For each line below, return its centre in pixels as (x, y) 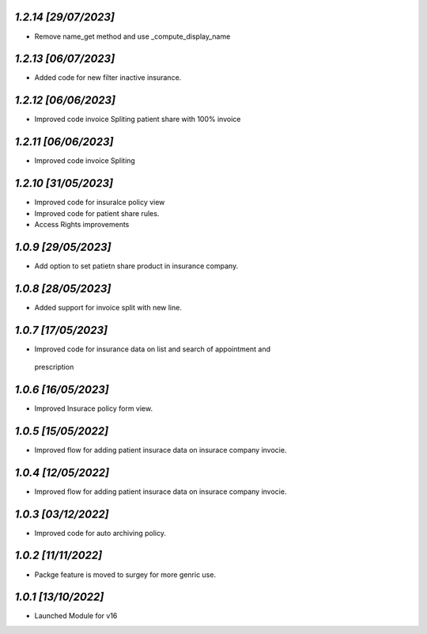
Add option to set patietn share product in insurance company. (136, 266)
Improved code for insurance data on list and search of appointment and (152, 349)
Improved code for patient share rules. (97, 213)
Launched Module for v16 (76, 616)
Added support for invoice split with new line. (108, 307)
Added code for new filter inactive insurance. (108, 78)
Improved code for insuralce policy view (100, 203)
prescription (54, 367)
